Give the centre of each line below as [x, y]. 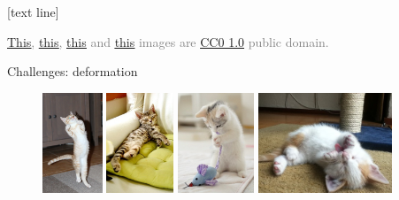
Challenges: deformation [73, 71]
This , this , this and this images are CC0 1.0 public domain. [168, 41]
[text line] [33, 12]
